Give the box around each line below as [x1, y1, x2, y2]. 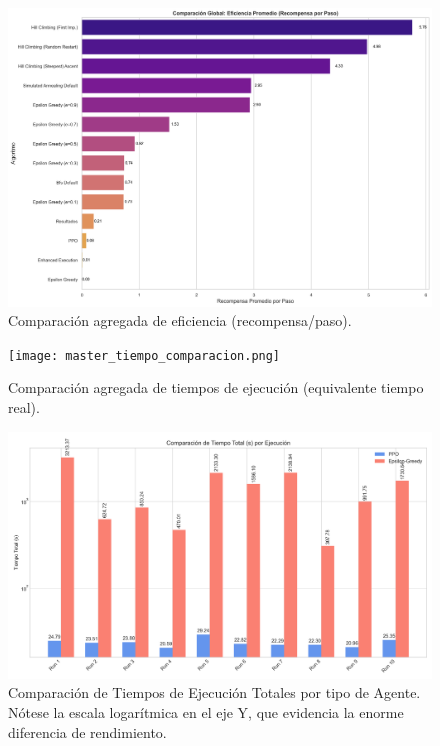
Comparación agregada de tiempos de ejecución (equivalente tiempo [8, 377, 424, 398]
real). [8, 396, 40, 417]
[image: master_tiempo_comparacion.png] [8, 348, 281, 363]
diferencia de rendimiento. [8, 721, 167, 742]
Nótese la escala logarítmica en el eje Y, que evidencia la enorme [8, 701, 404, 722]
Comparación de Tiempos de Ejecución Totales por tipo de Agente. [8, 682, 421, 703]
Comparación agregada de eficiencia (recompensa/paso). [8, 310, 352, 331]
